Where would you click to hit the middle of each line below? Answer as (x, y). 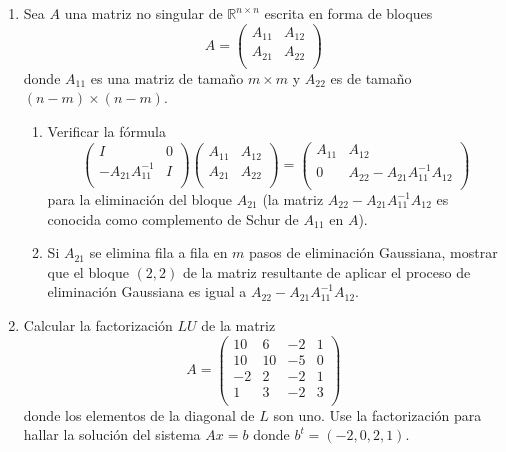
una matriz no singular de (143, 13)
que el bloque (88, 271)
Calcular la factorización (98, 324)
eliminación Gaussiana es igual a (147, 291)
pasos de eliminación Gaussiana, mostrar (373, 252)
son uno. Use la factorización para (377, 414)
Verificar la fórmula (106, 130)
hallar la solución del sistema (112, 434)
